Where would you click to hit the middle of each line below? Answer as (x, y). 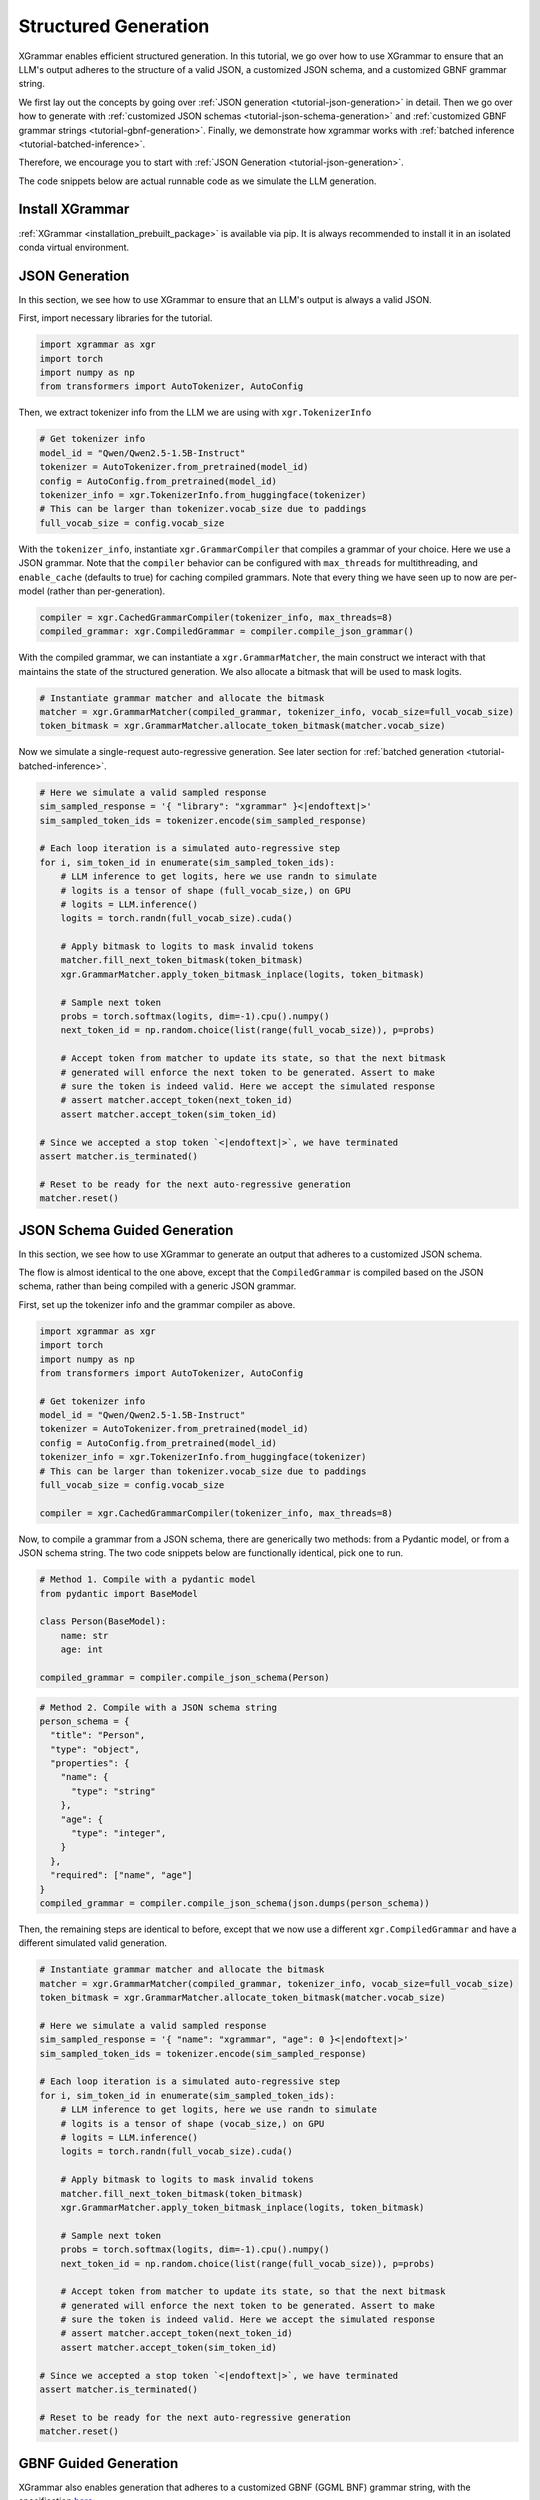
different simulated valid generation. (93, 1943)
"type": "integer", (119, 1833)
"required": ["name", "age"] (122, 1875)
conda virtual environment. (74, 247)
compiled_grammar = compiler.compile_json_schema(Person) (184, 1677)
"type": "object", (95, 1749)
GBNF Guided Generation (98, 2463)
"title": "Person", (98, 1735)
